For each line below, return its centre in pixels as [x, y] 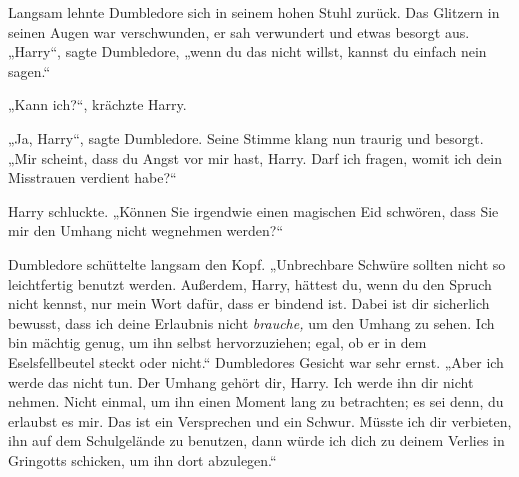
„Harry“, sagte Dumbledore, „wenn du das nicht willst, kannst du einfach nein [247, 51]
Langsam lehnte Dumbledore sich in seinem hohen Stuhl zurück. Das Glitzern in [254, 12]
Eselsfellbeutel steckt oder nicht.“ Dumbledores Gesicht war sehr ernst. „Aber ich [256, 361]
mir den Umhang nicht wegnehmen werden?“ [146, 230]
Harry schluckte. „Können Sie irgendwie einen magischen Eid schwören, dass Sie [253, 210]
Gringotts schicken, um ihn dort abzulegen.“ [142, 459]
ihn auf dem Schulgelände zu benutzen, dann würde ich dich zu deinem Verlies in [256, 440]
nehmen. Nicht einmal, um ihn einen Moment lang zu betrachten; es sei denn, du [256, 401]
